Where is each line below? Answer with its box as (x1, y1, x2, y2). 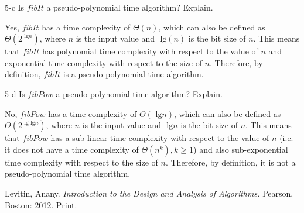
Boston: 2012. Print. (5, 198, 77, 211)
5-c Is (5, 1, 25, 13)
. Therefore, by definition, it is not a (165, 156, 296, 168)
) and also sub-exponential (193, 143, 288, 155)
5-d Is (5, 87, 25, 99)
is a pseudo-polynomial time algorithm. (63, 68, 204, 80)
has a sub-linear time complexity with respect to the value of (50, 132, 269, 144)
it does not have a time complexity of (5, 143, 139, 155)
